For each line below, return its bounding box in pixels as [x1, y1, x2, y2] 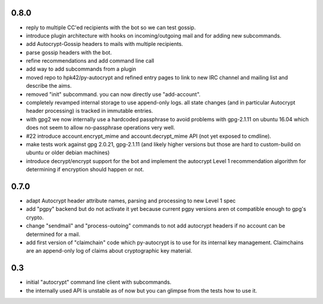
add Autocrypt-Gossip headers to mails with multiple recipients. [26, 41, 184, 48]
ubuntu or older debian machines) [26, 149, 110, 156]
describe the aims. [26, 82, 72, 90]
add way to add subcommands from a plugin [26, 66, 136, 73]
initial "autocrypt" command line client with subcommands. [26, 278, 172, 286]
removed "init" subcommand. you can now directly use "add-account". [26, 90, 201, 98]
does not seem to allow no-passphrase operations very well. [26, 124, 175, 131]
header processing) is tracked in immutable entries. [26, 108, 153, 115]
